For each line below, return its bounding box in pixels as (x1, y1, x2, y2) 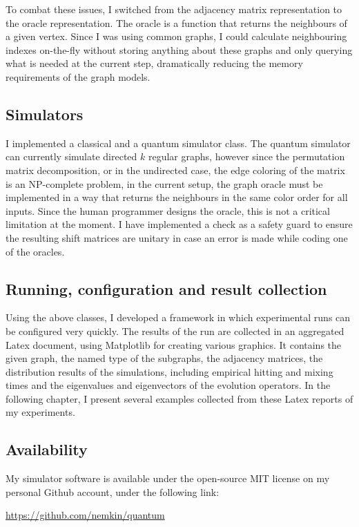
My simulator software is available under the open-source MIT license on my (6, 471, 330, 486)
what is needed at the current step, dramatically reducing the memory (6, 56, 303, 70)
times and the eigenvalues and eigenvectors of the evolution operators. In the (6, 378, 331, 392)
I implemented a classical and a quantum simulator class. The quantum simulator (6, 135, 351, 150)
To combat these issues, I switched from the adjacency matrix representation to (6, 2, 342, 16)
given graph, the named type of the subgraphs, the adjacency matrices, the (6, 351, 323, 365)
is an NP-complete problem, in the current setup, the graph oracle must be (6, 176, 323, 191)
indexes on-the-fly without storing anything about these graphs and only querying (6, 42, 353, 57)
